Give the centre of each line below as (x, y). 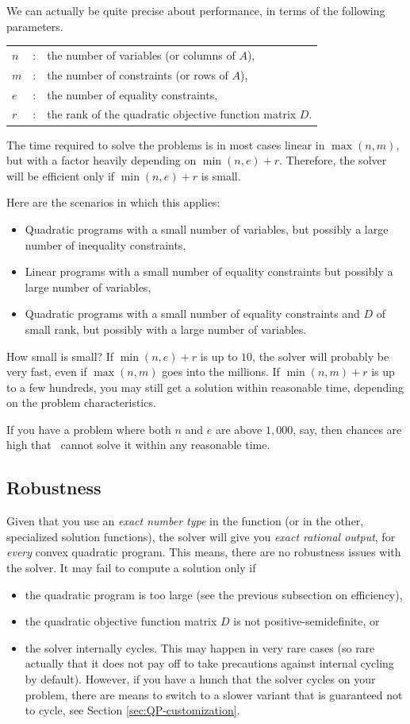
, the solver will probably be (321, 356)
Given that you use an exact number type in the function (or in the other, (185, 521)
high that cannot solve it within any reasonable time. (138, 445)
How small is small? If (60, 356)
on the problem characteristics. (81, 403)
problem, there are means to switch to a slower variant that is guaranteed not (214, 694)
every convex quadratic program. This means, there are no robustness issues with (204, 552)
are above (239, 429)
